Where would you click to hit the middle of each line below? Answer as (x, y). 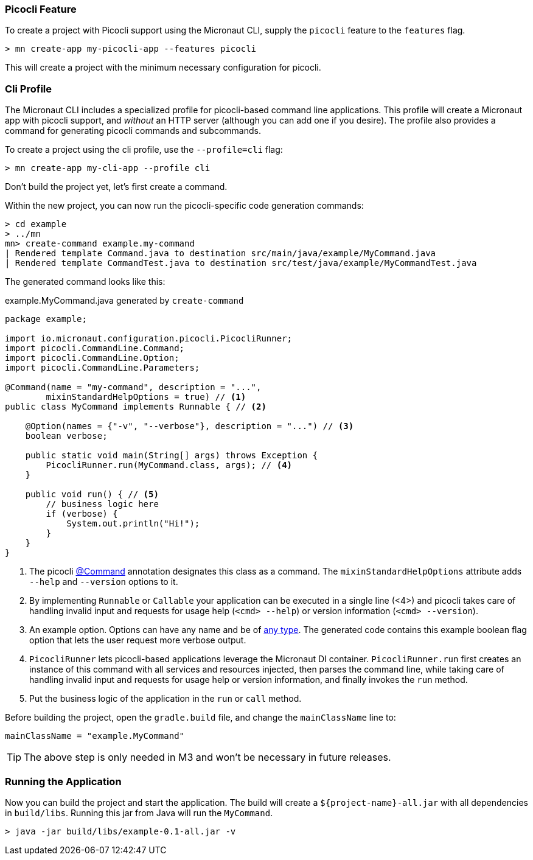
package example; (46, 319)
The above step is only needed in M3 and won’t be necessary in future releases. (207, 757)
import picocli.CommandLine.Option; (92, 358)
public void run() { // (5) (92, 495)
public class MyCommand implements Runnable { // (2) (136, 407)
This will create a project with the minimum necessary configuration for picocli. (163, 68)
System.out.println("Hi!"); (133, 524)
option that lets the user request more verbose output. (138, 640)
